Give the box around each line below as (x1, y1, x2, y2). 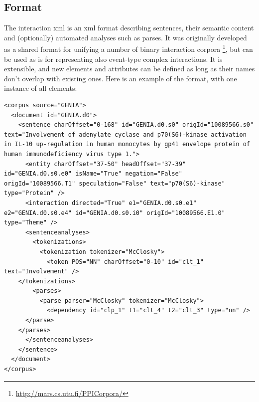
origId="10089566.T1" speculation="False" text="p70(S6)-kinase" (4, 180, 225, 187)
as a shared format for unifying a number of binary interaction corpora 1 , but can (4, 42, 253, 54)
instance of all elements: (4, 83, 77, 93)
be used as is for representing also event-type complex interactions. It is (4, 53, 223, 64)
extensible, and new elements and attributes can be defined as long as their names (4, 63, 255, 74)
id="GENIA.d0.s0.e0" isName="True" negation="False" (4, 170, 182, 178)
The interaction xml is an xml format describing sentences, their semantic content (4, 22, 254, 33)
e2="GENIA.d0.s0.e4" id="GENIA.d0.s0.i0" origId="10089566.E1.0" (4, 209, 225, 216)
